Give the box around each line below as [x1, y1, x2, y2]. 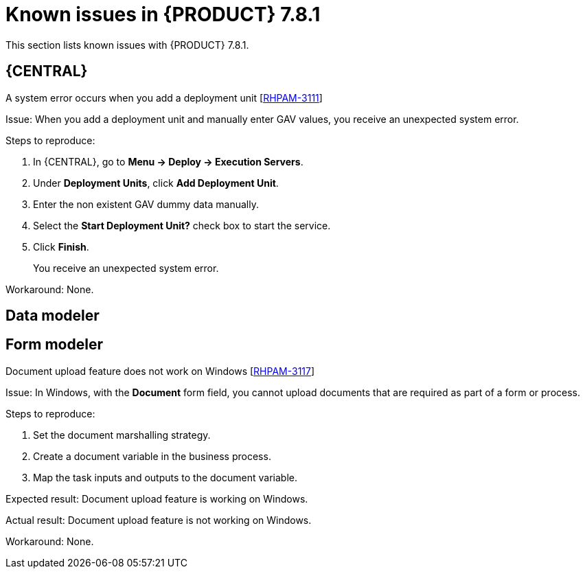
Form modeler [5, 336, 103, 354]
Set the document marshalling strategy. [33, 428, 211, 441]
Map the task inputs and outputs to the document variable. [33, 471, 297, 483]
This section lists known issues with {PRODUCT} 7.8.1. [5, 38, 249, 51]
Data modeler [5, 307, 100, 325]
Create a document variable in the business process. [33, 450, 271, 462]
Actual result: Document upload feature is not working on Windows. [5, 514, 312, 526]
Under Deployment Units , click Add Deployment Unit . [33, 176, 279, 189]
